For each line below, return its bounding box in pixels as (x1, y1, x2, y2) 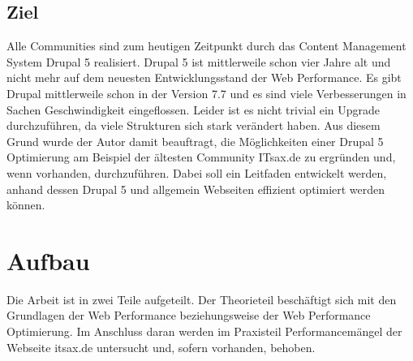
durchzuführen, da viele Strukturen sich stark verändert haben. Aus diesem (6, 117, 381, 134)
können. (6, 196, 45, 213)
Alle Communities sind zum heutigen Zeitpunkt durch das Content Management (6, 37, 407, 54)
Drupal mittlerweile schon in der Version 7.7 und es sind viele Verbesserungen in (6, 84, 407, 101)
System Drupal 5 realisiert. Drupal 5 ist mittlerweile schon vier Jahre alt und (6, 53, 391, 70)
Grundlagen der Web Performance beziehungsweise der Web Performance (6, 307, 371, 324)
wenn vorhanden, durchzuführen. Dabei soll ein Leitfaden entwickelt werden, (6, 164, 387, 181)
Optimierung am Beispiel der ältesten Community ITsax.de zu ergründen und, (6, 148, 396, 165)
